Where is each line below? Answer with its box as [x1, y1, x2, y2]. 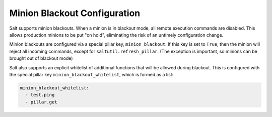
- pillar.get [25, 99, 57, 105]
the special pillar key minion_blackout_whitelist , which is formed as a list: [9, 71, 174, 77]
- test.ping [25, 92, 55, 98]
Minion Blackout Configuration [9, 8, 141, 19]
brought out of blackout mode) [9, 55, 73, 61]
